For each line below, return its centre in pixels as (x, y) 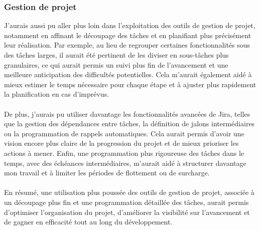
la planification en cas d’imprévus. (57, 94)
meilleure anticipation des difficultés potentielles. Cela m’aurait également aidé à (128, 74)
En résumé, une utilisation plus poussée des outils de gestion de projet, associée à (129, 192)
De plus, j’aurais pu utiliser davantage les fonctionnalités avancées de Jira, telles (127, 113)
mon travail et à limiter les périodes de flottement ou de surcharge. (107, 173)
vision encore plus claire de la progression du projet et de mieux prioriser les (121, 143)
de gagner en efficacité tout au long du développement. (88, 222)
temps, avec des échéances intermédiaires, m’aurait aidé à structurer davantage (125, 163)
